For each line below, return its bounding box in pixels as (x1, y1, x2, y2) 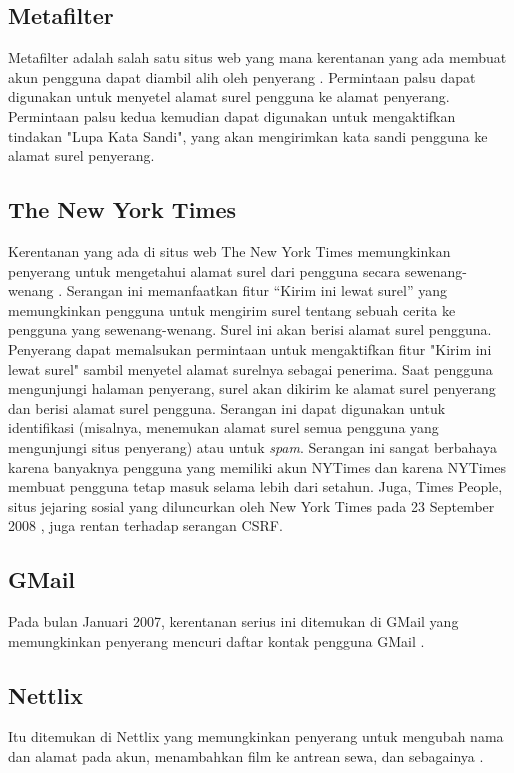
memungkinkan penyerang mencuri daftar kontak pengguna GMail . (8, 630, 425, 651)
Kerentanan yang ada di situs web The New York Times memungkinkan (8, 240, 451, 261)
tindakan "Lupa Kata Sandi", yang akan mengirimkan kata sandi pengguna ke (8, 125, 488, 146)
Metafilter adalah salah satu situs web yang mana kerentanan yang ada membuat (8, 47, 507, 68)
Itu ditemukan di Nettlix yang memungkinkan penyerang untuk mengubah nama (8, 726, 504, 747)
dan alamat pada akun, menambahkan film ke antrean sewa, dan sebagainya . (8, 746, 484, 767)
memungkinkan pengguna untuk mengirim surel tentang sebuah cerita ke (8, 299, 456, 320)
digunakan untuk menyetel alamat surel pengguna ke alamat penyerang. (8, 86, 450, 107)
